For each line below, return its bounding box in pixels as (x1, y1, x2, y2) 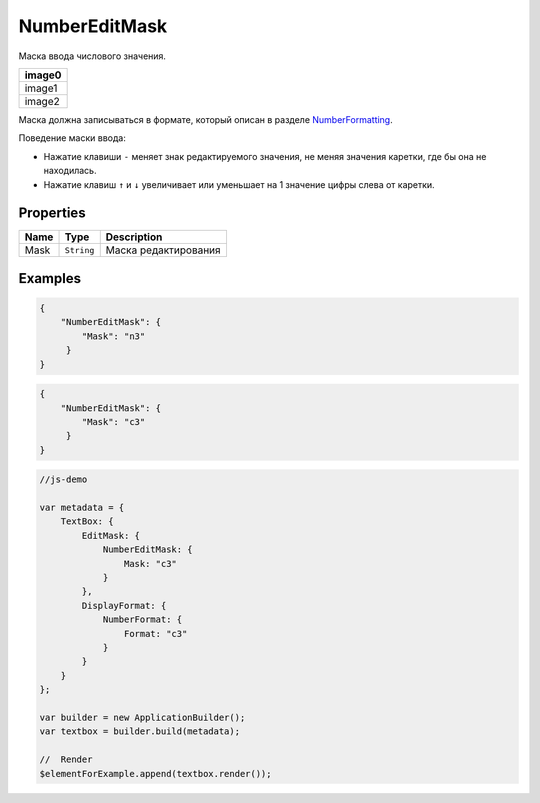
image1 (24, 81, 58, 95)
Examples (18, 270, 82, 287)
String (64, 245, 95, 255)
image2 (24, 94, 60, 108)
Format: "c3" (123, 628, 188, 639)
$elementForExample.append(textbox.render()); (39, 768, 272, 779)
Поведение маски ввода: (18, 132, 127, 144)
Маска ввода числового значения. (18, 50, 167, 62)
